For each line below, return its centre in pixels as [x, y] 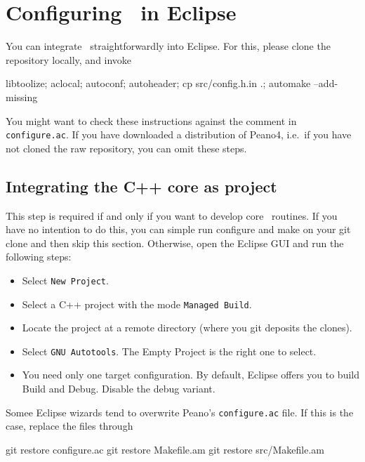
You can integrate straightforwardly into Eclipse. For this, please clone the [168, 46]
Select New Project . [65, 280]
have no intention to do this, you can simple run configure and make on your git [178, 229]
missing [22, 97]
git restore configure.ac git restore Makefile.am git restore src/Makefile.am [165, 449]
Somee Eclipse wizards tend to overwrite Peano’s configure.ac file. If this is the [180, 412]
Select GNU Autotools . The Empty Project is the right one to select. [169, 351]
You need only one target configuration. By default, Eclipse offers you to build [191, 375]
